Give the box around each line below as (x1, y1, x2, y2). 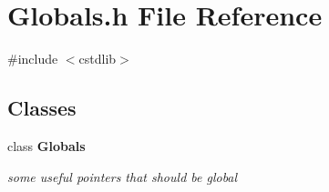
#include (7, 49, 58, 68)
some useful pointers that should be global (7, 167, 238, 186)
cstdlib (78, 49, 117, 68)
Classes (7, 94, 77, 122)
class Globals (7, 136, 86, 155)
